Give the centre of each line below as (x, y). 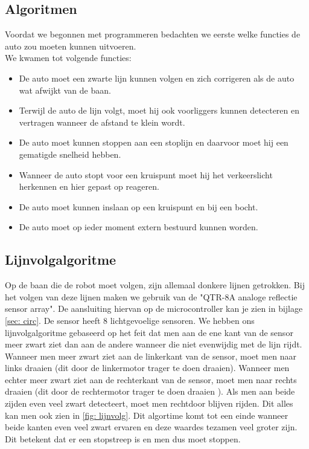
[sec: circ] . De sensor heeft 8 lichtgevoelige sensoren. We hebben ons (130, 320)
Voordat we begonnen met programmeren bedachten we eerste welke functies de (153, 34)
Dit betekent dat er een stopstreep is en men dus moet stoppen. (123, 438)
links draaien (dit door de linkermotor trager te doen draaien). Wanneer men (147, 368)
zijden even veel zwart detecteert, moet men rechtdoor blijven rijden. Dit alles (149, 403)
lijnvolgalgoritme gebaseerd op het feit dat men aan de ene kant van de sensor (149, 332)
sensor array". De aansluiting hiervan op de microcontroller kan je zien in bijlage (154, 308)
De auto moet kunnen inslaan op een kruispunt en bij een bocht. (139, 206)
